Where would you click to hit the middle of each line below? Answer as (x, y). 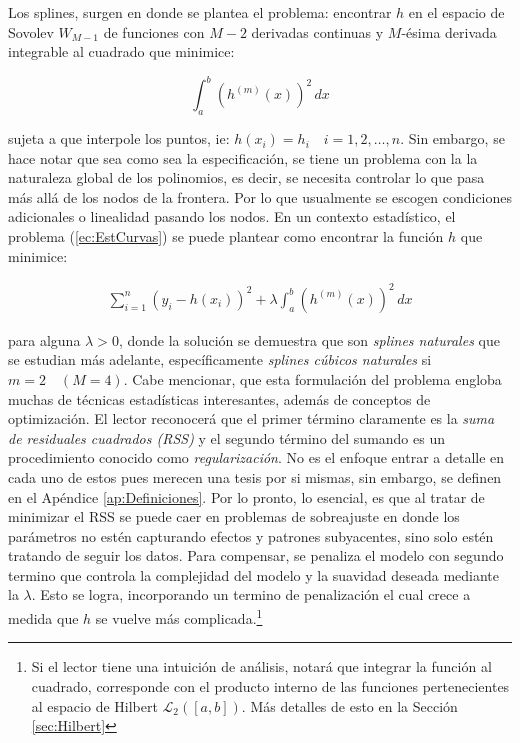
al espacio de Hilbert (94, 705)
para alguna (44, 339)
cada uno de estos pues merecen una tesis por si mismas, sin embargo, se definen (255, 476)
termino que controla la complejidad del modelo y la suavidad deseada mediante (254, 574)
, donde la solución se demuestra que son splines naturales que (309, 339)
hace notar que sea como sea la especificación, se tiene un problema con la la (243, 157)
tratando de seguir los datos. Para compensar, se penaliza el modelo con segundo (256, 555)
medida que (43, 617)
